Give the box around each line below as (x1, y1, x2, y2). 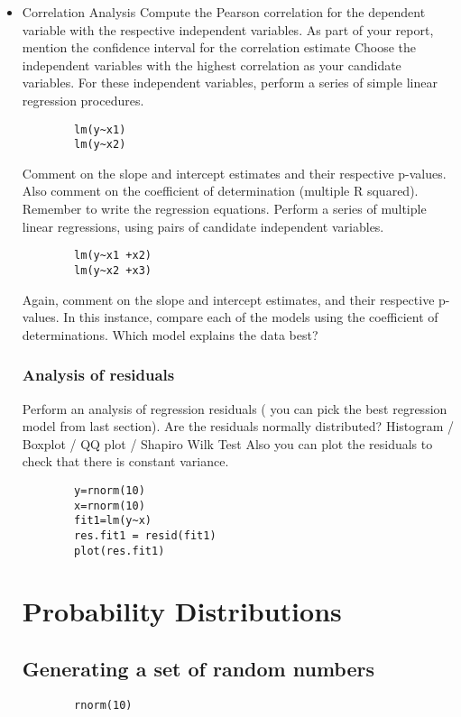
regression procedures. (22, 90, 144, 109)
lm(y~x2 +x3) (74, 263, 152, 277)
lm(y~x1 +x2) (74, 249, 152, 262)
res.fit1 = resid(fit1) (74, 529, 217, 542)
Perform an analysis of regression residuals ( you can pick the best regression (22, 399, 447, 418)
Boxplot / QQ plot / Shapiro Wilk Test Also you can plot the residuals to (22, 434, 433, 453)
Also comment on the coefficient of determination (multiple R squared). (22, 181, 419, 200)
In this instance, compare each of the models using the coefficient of (63, 308, 438, 326)
